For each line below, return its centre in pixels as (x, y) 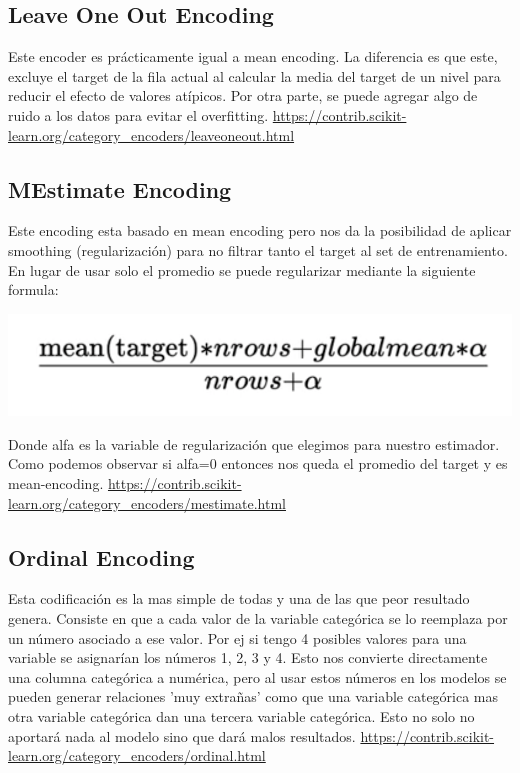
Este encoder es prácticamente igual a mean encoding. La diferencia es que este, (253, 56)
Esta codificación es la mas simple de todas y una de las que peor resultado (239, 598)
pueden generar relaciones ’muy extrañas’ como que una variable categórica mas (253, 696)
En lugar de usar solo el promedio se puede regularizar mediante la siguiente (242, 269)
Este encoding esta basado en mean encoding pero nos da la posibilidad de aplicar (260, 230)
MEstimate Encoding (120, 188)
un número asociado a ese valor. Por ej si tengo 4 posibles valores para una (237, 637)
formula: (33, 289)
